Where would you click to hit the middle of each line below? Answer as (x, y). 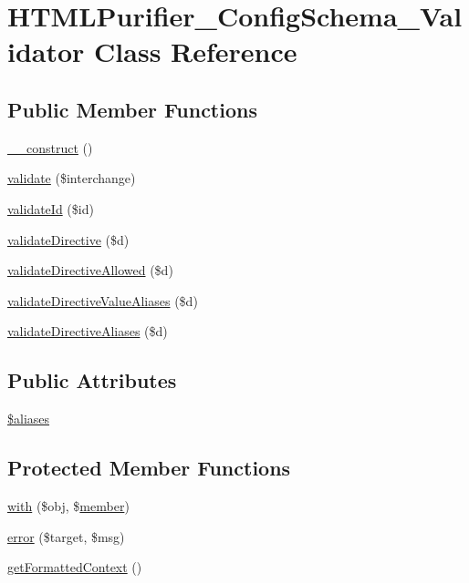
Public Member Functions (132, 109)
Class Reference (196, 51)
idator (46, 51)
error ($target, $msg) (66, 536)
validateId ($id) (51, 208)
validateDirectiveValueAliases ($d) (103, 300)
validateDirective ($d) (68, 239)
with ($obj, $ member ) (68, 505)
